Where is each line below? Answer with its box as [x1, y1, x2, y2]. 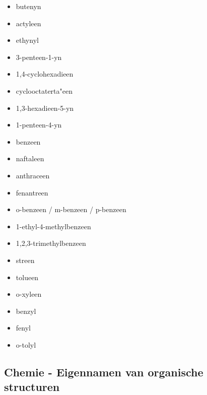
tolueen [16, 272, 39, 282]
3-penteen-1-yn [16, 51, 62, 62]
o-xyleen [16, 289, 42, 299]
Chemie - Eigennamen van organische [4, 364, 203, 379]
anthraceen [16, 170, 50, 180]
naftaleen [16, 153, 44, 164]
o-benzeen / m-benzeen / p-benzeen [16, 204, 126, 215]
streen [16, 254, 35, 265]
